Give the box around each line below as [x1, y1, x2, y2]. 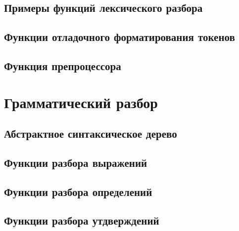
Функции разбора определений [4, 184, 152, 199]
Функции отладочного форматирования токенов [4, 29, 235, 44]
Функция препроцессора [4, 58, 121, 73]
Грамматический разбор [4, 92, 158, 112]
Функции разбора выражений [4, 154, 147, 170]
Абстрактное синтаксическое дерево [4, 126, 177, 141]
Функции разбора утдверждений [4, 213, 159, 228]
